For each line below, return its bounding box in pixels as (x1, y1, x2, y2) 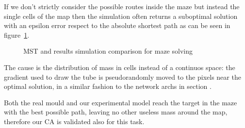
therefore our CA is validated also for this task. (4, 116, 145, 126)
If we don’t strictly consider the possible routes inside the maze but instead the (4, 1, 240, 11)
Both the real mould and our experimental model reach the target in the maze (4, 97, 237, 107)
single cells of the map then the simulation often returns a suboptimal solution (4, 11, 238, 21)
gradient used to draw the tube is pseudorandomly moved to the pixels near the (4, 71, 241, 82)
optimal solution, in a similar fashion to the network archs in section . (4, 81, 212, 91)
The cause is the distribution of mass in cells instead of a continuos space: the (4, 62, 235, 72)
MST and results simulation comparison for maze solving (23, 46, 193, 56)
